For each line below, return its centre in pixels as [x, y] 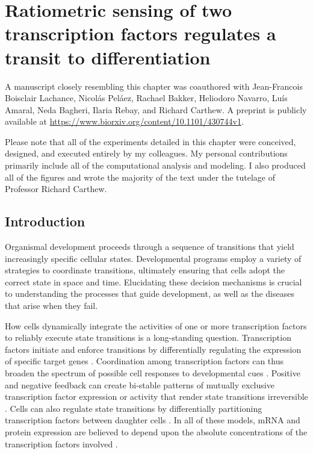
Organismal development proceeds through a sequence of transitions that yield [150, 247]
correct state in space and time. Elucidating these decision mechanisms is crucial [153, 281]
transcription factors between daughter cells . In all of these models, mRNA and [153, 420]
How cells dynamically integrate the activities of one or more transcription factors [156, 325]
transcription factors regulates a [141, 33]
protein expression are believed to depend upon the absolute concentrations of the [156, 431]
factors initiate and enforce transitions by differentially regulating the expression [153, 349]
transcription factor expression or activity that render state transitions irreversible [156, 396]
